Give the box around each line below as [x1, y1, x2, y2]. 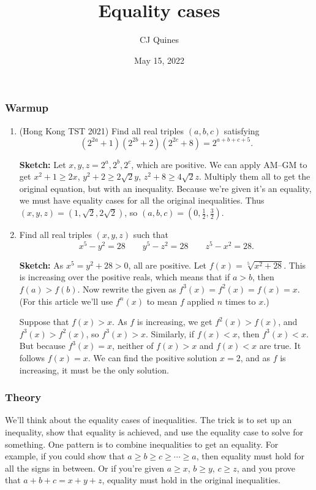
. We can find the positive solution [88, 351, 217, 364]
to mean [146, 294, 178, 307]
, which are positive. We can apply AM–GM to [131, 158, 307, 170]
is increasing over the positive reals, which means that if [19, 270, 230, 283]
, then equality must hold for [196, 450, 305, 462]
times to [225, 294, 256, 307]
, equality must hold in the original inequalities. [102, 473, 280, 486]
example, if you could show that [5, 450, 125, 462]
